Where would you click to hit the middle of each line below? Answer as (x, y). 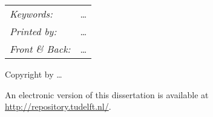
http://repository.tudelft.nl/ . (58, 106)
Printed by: (33, 31)
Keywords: (31, 14)
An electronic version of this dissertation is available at (107, 94)
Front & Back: (40, 49)
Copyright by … (34, 74)
